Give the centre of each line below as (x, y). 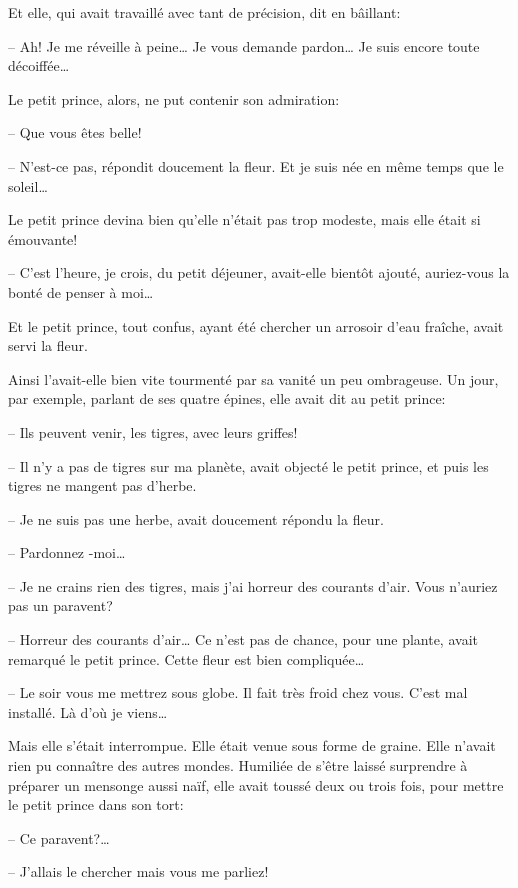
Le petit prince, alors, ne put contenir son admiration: (174, 98)
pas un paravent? (60, 605)
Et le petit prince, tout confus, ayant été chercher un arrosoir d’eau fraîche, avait (256, 325)
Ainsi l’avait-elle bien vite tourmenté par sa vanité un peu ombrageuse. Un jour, (253, 378)
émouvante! (43, 238)
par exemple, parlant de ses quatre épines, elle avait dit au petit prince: (227, 398)
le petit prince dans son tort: (96, 804)
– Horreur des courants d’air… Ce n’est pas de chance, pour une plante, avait (243, 639)
